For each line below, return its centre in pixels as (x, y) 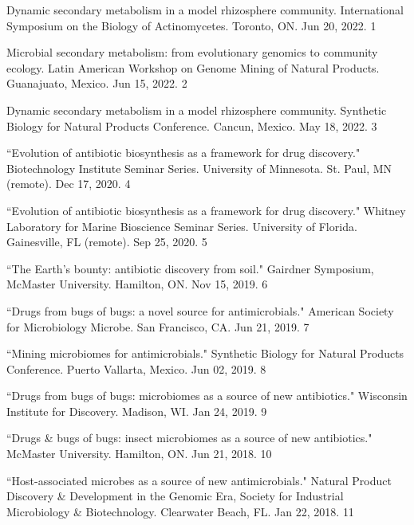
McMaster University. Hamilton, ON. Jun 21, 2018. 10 (139, 454)
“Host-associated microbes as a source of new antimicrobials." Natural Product (199, 480)
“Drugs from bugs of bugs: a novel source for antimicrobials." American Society (200, 310)
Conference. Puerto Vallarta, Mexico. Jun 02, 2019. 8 (136, 368)
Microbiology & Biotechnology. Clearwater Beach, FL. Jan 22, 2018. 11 (180, 511)
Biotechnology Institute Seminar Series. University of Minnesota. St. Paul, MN (199, 168)
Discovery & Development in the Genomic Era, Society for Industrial (175, 496)
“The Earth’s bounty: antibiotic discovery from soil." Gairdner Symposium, (190, 268)
